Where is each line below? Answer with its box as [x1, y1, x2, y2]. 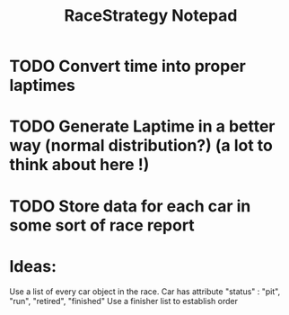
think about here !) [9, 155, 150, 175]
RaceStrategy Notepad [64, 5, 238, 26]
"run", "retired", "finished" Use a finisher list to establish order [9, 295, 239, 306]
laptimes [9, 76, 76, 95]
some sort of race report [9, 215, 195, 235]
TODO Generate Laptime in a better [9, 116, 276, 137]
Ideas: [9, 256, 57, 276]
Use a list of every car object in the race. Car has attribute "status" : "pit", [9, 285, 281, 297]
